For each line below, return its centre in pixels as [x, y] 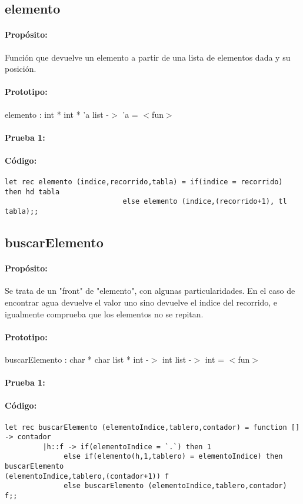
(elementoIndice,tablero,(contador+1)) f [87, 476]
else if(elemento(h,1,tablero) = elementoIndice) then [173, 457]
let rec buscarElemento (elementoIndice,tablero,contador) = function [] [152, 427]
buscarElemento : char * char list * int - [77, 359]
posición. [21, 69]
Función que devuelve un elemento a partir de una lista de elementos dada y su [148, 57]
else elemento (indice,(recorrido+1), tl [205, 202]
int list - [177, 359]
